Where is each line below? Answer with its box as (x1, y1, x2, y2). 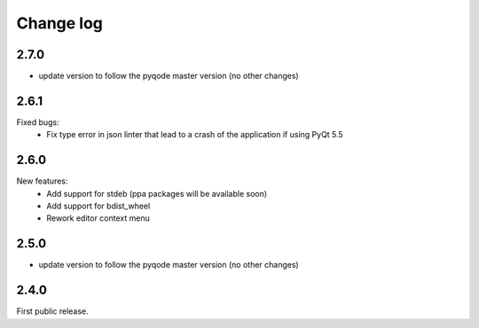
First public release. (16, 306, 89, 316)
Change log (16, 13, 104, 33)
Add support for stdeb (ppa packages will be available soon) (46, 188, 268, 199)
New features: (16, 176, 68, 186)
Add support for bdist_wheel (46, 200, 151, 212)
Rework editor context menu (46, 213, 150, 223)
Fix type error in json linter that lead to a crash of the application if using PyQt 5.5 (46, 129, 343, 140)
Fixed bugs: (16, 116, 59, 128)
